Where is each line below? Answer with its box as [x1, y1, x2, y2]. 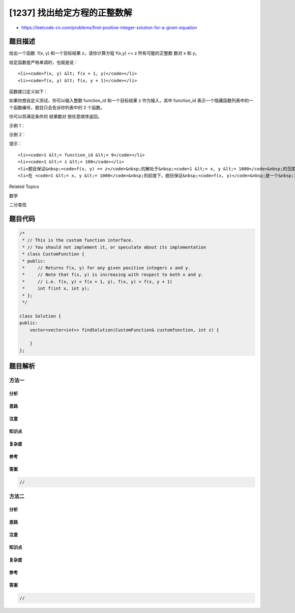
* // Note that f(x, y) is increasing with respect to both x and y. [22, 272, 204, 277]
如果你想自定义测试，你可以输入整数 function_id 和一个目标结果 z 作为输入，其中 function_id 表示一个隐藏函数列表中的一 [9, 97, 253, 103]
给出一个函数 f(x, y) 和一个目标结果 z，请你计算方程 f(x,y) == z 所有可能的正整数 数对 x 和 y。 [9, 50, 200, 56]
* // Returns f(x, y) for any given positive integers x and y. [22, 265, 191, 271]
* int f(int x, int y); [22, 286, 90, 291]
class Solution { [19, 313, 61, 319]
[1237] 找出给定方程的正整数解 [9, 7, 132, 18]
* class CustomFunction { [22, 251, 85, 257]
